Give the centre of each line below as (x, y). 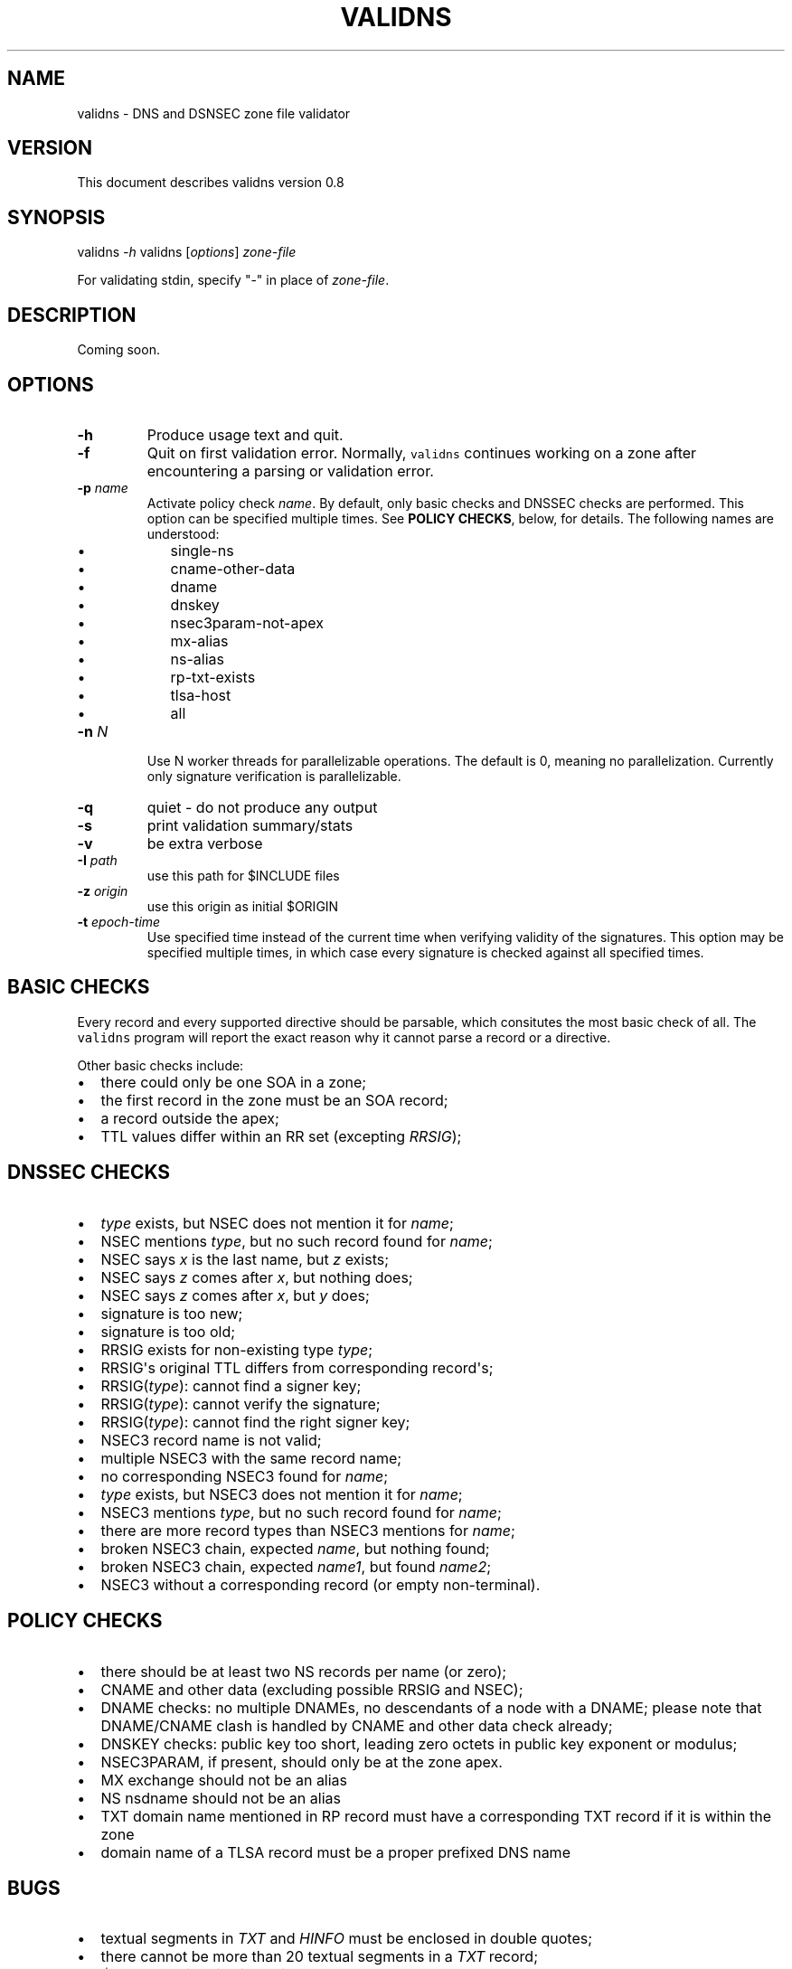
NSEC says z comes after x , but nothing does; (257, 1277)
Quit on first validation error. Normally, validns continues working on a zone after (422, 452)
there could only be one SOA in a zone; (234, 1082)
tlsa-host (201, 695)
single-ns (202, 550)
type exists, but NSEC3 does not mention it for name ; (282, 1494)
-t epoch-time (119, 921)
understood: (183, 533)
